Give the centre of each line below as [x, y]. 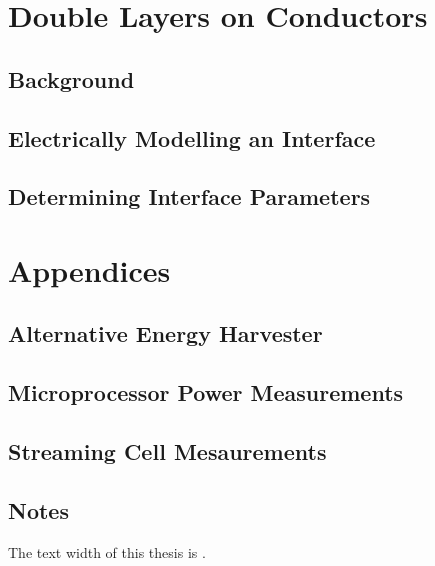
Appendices [89, 269]
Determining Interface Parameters [189, 196]
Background [71, 78]
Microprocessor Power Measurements [206, 392]
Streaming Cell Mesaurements [167, 451]
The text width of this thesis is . [107, 551]
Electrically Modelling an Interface [192, 137]
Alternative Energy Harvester [165, 333]
